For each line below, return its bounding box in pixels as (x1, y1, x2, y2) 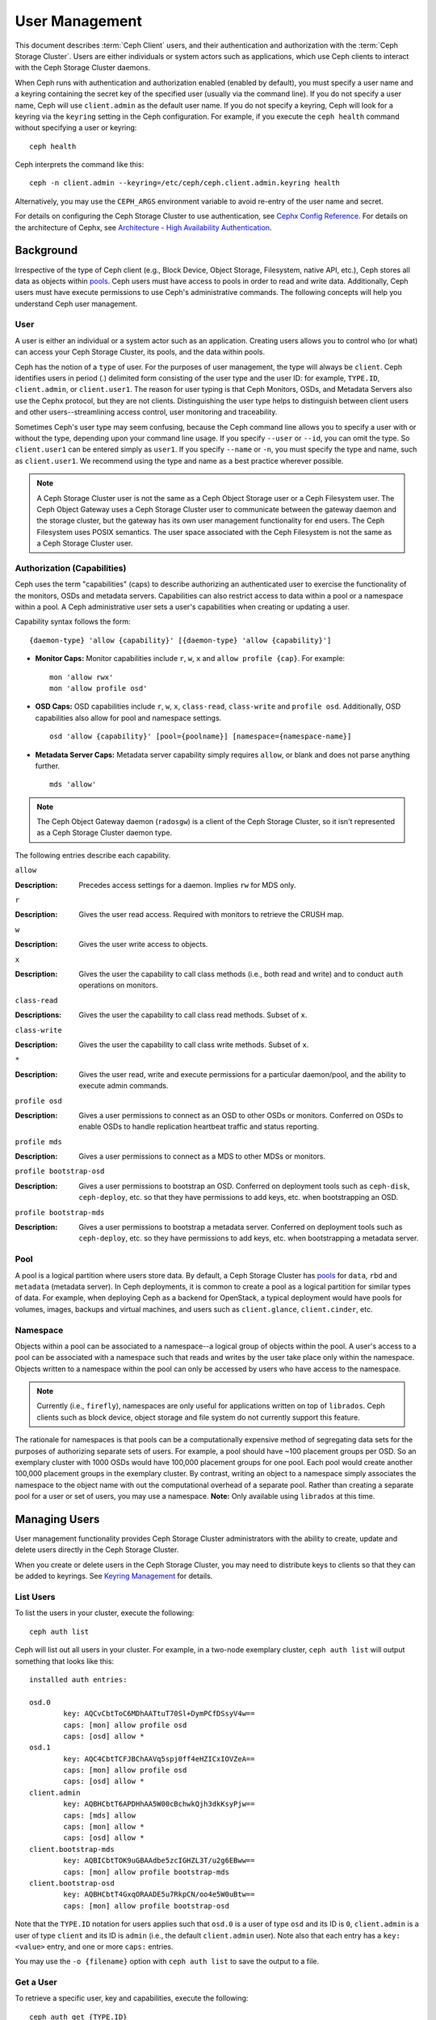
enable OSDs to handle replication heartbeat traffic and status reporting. (78, 1122, 319, 1131)
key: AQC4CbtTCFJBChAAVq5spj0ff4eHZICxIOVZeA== (63, 1754, 255, 1763)
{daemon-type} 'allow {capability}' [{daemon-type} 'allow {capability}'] (29, 635, 332, 645)
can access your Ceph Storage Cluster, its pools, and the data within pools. (15, 347, 266, 357)
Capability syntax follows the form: (15, 617, 131, 626)
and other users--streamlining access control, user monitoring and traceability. (15, 407, 278, 417)
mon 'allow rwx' (49, 672, 114, 682)
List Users (15, 1592, 56, 1603)
